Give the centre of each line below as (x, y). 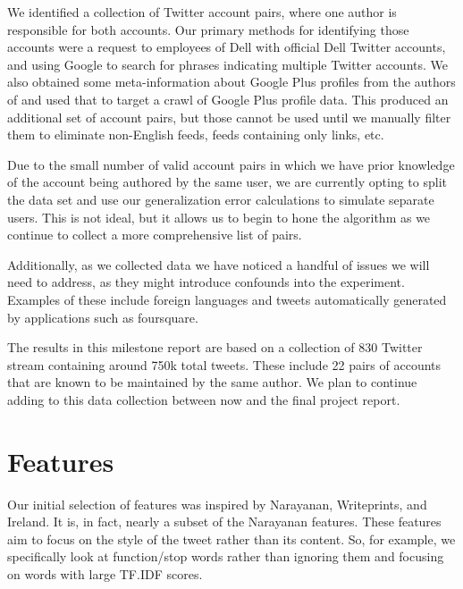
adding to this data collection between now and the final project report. (204, 399)
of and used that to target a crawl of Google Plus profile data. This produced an (228, 99)
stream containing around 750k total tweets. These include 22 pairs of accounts (224, 364)
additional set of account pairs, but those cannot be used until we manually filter (229, 117)
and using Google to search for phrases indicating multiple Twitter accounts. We (227, 64)
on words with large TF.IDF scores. (105, 573)
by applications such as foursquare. (103, 317)
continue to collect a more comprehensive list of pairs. (155, 235)
